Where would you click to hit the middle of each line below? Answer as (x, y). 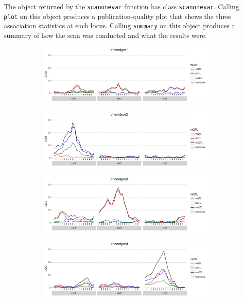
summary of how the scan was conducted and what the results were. (105, 35)
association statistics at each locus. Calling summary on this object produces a (120, 26)
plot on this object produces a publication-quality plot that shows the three (118, 16)
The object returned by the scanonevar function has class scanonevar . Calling (121, 6)
